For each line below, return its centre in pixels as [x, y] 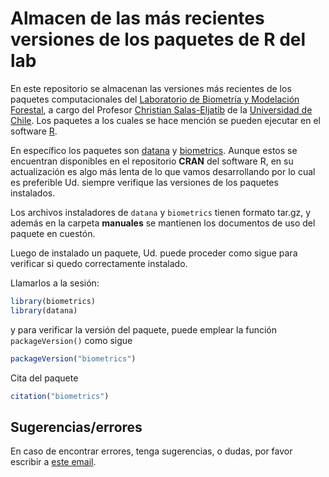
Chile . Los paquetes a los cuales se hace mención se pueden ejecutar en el [165, 120]
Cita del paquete [44, 378]
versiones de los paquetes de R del [158, 39]
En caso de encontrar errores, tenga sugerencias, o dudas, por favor [151, 451]
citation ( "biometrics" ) [60, 396]
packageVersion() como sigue [71, 340]
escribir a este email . [53, 462]
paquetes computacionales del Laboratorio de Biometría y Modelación [155, 99]
